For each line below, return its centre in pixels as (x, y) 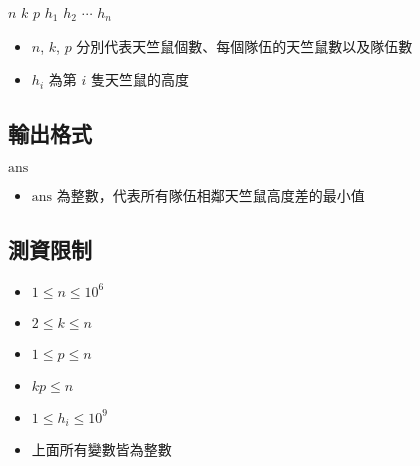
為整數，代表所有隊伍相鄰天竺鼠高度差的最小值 (210, 194)
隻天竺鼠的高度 (139, 79)
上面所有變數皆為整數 (101, 449)
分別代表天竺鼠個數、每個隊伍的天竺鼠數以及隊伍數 (244, 45)
